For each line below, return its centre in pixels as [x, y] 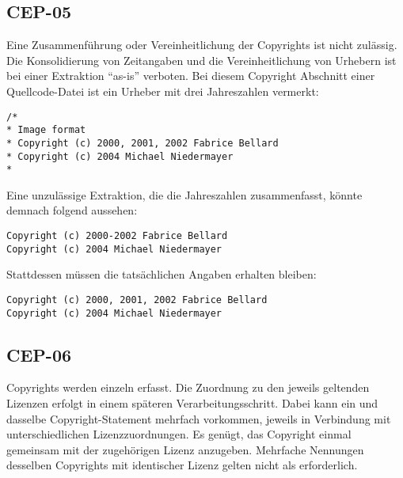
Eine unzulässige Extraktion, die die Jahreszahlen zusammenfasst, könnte [184, 194]
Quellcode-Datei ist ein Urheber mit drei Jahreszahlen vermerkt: [163, 91]
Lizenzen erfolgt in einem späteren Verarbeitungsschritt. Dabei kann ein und [192, 403]
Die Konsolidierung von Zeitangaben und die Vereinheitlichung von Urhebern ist [201, 60]
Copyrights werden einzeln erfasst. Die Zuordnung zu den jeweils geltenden [188, 387]
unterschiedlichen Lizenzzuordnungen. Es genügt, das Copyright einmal [179, 434]
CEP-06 [39, 354]
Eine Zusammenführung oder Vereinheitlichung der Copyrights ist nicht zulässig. [202, 45]
